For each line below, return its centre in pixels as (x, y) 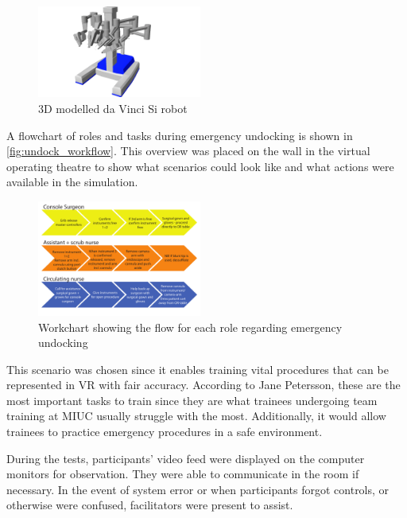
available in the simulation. (72, 182)
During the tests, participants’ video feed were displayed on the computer (186, 458)
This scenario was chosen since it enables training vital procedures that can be (198, 369)
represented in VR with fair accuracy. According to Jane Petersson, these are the (203, 385)
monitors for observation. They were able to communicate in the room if (183, 474)
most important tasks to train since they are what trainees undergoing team (192, 400)
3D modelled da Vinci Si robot (113, 109)
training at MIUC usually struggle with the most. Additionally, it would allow (196, 416)
